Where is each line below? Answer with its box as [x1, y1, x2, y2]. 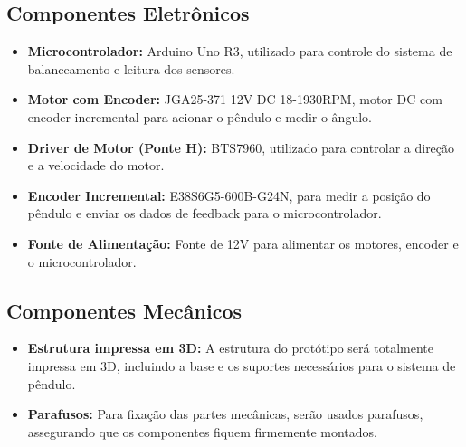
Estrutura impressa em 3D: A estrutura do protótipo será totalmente [27, 338, 433, 357]
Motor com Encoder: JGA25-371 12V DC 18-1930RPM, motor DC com [27, 90, 442, 109]
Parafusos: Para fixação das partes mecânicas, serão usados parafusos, [27, 404, 423, 423]
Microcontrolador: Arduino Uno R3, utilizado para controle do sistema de [27, 42, 452, 61]
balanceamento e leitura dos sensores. [27, 59, 235, 78]
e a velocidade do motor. [27, 156, 165, 175]
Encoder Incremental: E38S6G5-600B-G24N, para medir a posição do [27, 185, 431, 204]
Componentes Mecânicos [6, 296, 242, 324]
